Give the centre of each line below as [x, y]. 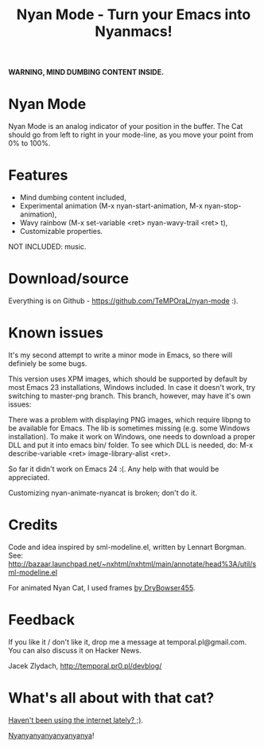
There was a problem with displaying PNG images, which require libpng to [130, 419]
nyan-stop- [223, 206]
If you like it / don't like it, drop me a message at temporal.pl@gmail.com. [128, 641]
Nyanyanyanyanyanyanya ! [51, 735]
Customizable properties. [61, 232]
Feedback [42, 620]
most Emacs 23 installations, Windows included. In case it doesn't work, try [132, 387]
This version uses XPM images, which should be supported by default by [128, 379]
